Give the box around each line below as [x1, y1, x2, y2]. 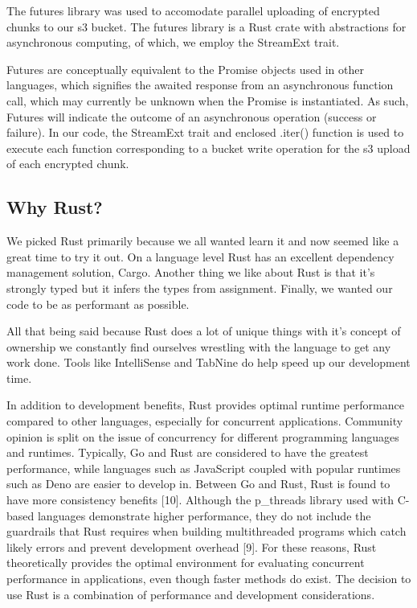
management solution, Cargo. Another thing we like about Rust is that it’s [6, 264, 375, 281]
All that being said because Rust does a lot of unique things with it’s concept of [6, 322, 401, 339]
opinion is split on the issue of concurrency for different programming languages [6, 428, 399, 445]
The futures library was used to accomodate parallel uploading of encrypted [6, 2, 380, 18]
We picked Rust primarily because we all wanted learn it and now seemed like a [6, 232, 399, 249]
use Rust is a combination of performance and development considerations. [6, 585, 375, 602]
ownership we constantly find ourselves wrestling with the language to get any [6, 338, 391, 355]
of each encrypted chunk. [6, 155, 129, 172]
